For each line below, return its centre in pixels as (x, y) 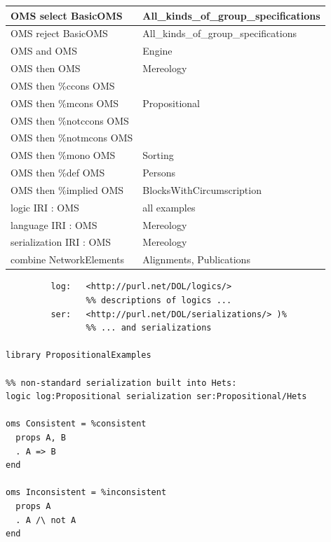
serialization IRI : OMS (61, 242)
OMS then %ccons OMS (63, 85)
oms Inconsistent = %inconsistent (86, 493)
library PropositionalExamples (79, 355)
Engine (157, 51)
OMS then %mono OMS (63, 155)
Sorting (158, 155)
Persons (159, 173)
